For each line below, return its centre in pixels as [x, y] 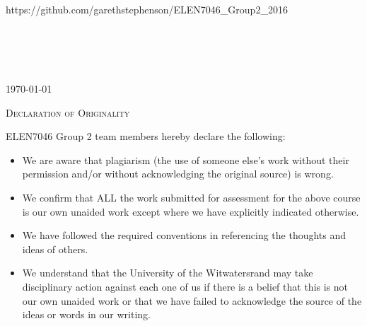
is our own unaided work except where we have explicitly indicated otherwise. [191, 211]
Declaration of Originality [68, 112]
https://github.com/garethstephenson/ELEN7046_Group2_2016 [147, 9]
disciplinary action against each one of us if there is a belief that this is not [185, 286]
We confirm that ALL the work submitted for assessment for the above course [191, 197]
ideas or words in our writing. [86, 314]
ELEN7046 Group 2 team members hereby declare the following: [146, 136]
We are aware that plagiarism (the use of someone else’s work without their [186, 159]
